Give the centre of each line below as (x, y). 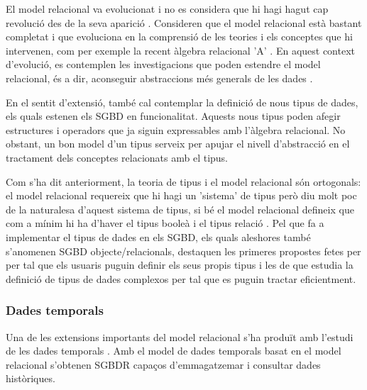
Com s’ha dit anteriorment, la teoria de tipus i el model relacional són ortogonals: (183, 181)
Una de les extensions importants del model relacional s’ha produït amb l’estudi (180, 336)
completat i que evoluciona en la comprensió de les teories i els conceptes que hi (179, 37)
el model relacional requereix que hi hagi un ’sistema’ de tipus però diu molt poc (181, 195)
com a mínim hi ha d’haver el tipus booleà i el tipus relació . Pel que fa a (165, 223)
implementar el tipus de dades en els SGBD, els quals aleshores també (158, 236)
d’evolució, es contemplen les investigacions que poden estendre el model (163, 64)
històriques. (31, 378)
